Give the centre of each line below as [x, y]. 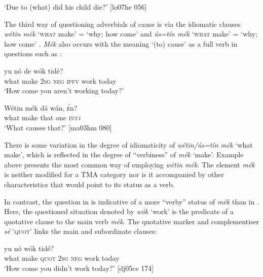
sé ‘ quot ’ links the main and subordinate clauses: [81, 231]
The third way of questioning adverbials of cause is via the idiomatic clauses [122, 24]
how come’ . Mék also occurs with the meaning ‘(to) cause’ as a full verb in [121, 43]
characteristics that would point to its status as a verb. [89, 184]
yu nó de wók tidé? [34, 70]
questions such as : [33, 54]
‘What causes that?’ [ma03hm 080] [58, 127]
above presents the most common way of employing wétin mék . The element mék [129, 164]
